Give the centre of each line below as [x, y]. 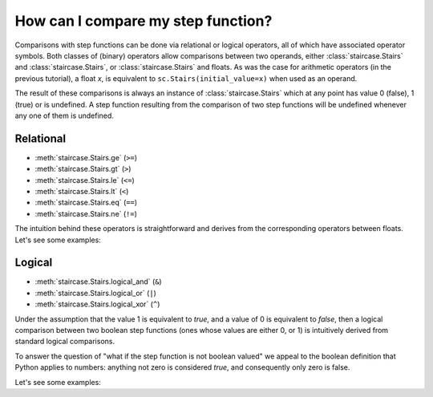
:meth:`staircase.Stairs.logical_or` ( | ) [95, 293]
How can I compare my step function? [144, 21]
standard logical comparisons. [65, 342]
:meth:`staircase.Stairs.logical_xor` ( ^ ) [97, 304]
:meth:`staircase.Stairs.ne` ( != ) [86, 213]
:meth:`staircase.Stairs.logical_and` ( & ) [98, 282]
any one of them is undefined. [64, 115]
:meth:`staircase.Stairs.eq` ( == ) [86, 203]
